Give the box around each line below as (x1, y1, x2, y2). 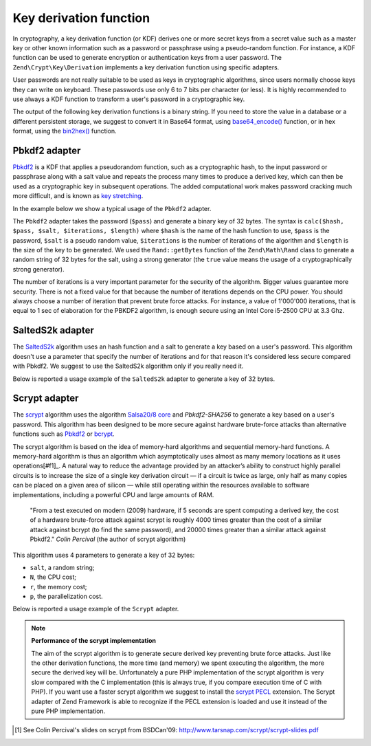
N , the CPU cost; (30, 573, 77, 581)
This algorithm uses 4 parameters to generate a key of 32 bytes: (12, 551, 195, 559)
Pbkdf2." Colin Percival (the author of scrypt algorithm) (30, 535, 186, 543)
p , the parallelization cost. (30, 592, 103, 601)
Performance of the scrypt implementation (31, 637, 157, 645)
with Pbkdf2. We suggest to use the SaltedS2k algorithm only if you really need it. (12, 362, 244, 371)
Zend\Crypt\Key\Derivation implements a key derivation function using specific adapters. (12, 63, 280, 72)
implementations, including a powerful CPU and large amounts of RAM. (12, 490, 214, 498)
